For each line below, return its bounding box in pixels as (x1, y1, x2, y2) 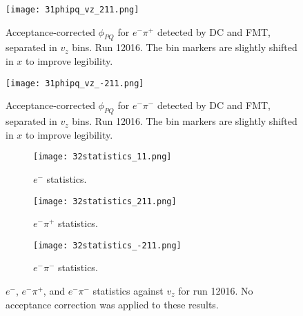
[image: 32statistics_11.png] (33, 152, 172, 162)
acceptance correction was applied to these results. (6, 297, 219, 311)
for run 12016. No (178, 284, 253, 298)
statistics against (92, 284, 164, 298)
